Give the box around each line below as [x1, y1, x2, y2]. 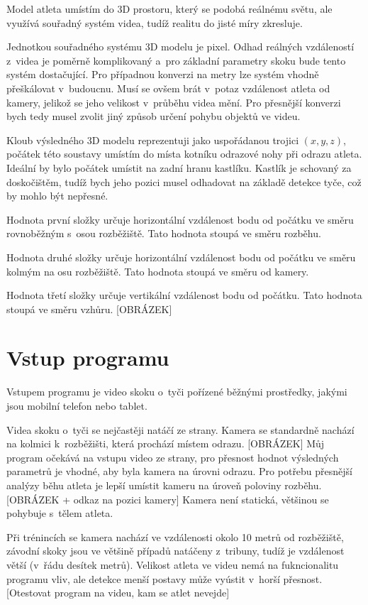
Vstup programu [6, 343, 169, 372]
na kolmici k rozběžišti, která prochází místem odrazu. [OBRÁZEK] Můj [6, 436, 325, 451]
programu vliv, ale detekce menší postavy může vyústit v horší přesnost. [6, 571, 323, 586]
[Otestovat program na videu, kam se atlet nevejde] [6, 585, 230, 600]
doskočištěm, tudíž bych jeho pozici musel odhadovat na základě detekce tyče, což [6, 174, 362, 189]
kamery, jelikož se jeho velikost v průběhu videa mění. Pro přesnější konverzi [6, 94, 341, 109]
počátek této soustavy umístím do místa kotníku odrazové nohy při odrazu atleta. [6, 146, 362, 161]
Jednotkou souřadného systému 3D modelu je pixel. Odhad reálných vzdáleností [6, 39, 355, 54]
